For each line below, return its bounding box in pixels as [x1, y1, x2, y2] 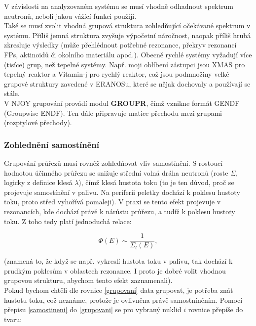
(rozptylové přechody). [4, 117, 72, 128]
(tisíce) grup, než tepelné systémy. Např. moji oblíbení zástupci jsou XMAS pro [4, 59, 245, 69]
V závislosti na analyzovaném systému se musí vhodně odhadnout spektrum [4, 1, 233, 11]
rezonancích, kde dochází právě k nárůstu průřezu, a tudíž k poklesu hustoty [4, 206, 235, 216]
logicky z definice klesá [4, 177, 73, 187]
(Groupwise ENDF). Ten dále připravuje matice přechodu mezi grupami [4, 107, 222, 118]
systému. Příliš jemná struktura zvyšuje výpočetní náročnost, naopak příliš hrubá [4, 30, 251, 40]
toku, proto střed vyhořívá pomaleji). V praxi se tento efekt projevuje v [4, 196, 221, 207]
